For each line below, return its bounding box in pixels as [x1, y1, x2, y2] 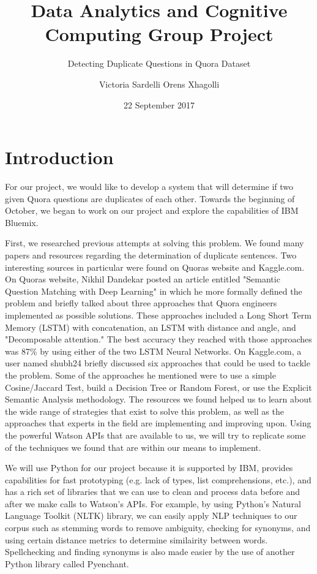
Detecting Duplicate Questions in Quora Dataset [67, 57, 251, 70]
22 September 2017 [124, 98, 195, 111]
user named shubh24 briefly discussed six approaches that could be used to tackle [5, 357, 310, 369]
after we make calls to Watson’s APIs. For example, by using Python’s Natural [5, 497, 301, 510]
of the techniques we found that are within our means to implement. [5, 440, 261, 453]
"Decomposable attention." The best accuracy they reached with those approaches [5, 333, 312, 346]
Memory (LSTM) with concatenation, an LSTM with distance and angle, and [5, 320, 296, 333]
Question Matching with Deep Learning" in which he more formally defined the [5, 284, 302, 297]
